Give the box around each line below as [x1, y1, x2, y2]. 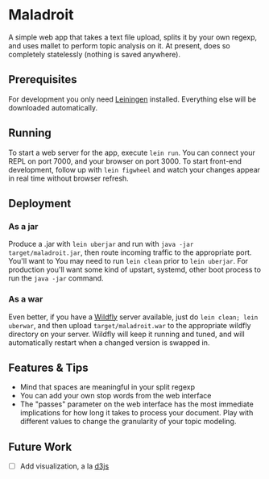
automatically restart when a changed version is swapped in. [8, 337, 210, 348]
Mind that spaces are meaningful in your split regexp [19, 382, 196, 392]
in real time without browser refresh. [8, 173, 129, 183]
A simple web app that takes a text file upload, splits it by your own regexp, [8, 32, 258, 42]
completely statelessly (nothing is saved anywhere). [8, 49, 181, 59]
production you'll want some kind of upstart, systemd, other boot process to [8, 264, 262, 275]
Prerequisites [8, 73, 77, 86]
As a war [8, 294, 43, 305]
